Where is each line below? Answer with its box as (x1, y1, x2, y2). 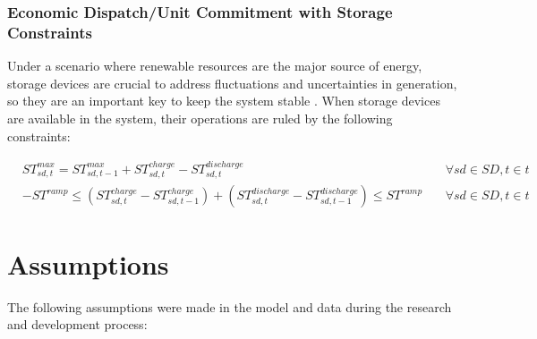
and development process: (7, 315, 148, 334)
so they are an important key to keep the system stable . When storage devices (7, 91, 440, 110)
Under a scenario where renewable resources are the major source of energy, (7, 56, 422, 75)
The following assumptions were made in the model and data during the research (7, 297, 452, 316)
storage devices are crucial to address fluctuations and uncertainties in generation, (7, 73, 457, 92)
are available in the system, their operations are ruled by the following (7, 108, 393, 127)
